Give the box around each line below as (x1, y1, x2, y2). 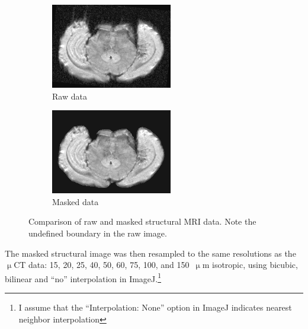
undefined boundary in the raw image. (28, 226, 167, 239)
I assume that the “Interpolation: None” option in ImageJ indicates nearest (18, 301, 292, 313)
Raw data (52, 90, 87, 102)
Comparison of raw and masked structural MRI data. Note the (28, 215, 256, 228)
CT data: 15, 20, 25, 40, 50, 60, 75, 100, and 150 (14, 258, 190, 271)
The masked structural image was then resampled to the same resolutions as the (5, 247, 296, 259)
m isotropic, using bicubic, (202, 258, 298, 271)
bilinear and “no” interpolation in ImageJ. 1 (5, 270, 161, 285)
